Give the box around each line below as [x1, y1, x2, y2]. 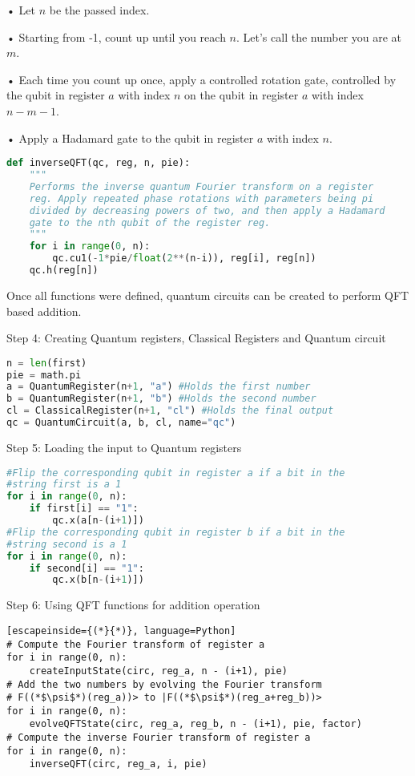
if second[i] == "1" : [29, 562, 144, 574]
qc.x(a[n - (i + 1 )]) [52, 515, 144, 527]
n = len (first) [6, 357, 87, 369]
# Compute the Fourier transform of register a [6, 638, 265, 650]
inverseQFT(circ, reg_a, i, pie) [29, 758, 207, 770]
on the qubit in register [184, 87, 299, 103]
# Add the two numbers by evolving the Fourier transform [6, 678, 322, 690]
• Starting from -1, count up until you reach [6, 28, 226, 45]
